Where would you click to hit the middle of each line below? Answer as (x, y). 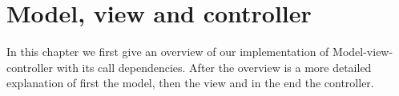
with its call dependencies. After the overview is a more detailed (214, 67)
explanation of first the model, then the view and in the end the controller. (190, 83)
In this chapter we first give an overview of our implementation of (168, 52)
